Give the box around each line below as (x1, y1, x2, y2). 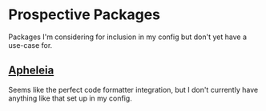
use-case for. (8, 40, 53, 50)
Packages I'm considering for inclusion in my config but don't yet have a (8, 32, 247, 42)
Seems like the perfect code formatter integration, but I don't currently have (8, 85, 259, 94)
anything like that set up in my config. (8, 93, 132, 103)
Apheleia (8, 64, 54, 77)
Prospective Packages (8, 6, 161, 24)
